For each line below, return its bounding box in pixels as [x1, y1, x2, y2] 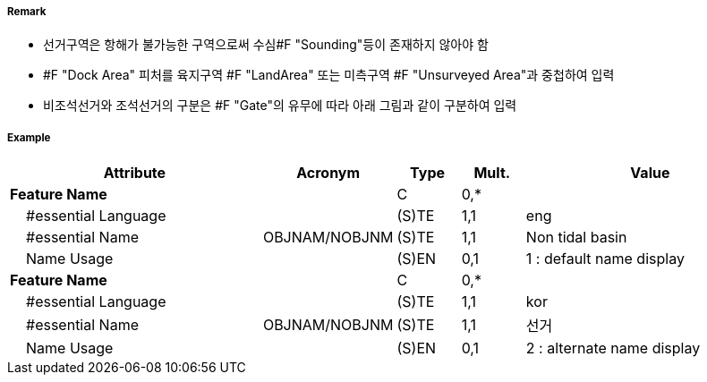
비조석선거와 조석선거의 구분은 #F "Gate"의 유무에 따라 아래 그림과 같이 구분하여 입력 [43, 98, 517, 114]
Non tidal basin [525, 228, 627, 247]
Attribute [103, 164, 166, 183]
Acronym [296, 164, 361, 183]
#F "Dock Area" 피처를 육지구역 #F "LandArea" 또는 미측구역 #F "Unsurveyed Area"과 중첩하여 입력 [43, 67, 615, 83]
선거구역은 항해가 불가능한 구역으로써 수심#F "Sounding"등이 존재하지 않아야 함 [43, 37, 489, 53]
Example [7, 131, 51, 144]
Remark [7, 5, 47, 18]
